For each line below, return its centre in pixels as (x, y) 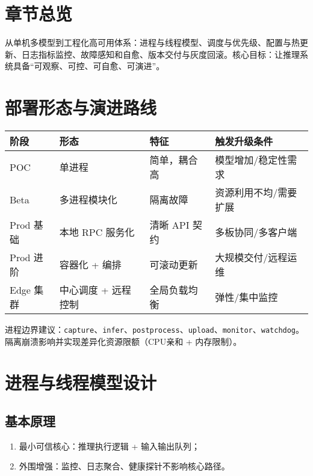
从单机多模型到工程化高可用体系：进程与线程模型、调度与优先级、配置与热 (152, 42)
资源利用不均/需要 (256, 193)
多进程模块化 (88, 200)
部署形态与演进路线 (81, 107)
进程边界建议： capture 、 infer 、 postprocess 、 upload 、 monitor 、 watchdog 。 (155, 329)
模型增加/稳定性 (251, 160)
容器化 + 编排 (90, 265)
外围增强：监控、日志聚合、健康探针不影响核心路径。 (124, 466)
